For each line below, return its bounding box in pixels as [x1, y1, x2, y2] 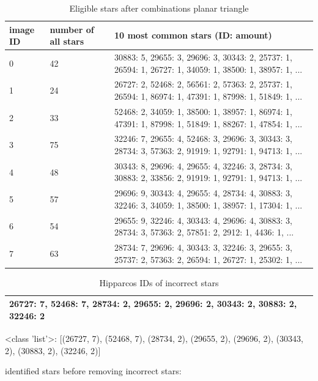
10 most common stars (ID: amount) [114, 29, 272, 42]
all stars [50, 35, 84, 48]
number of [50, 23, 94, 35]
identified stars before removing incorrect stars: [5, 364, 182, 377]
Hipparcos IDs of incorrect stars [99, 276, 219, 289]
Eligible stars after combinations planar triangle [69, 2, 249, 14]
